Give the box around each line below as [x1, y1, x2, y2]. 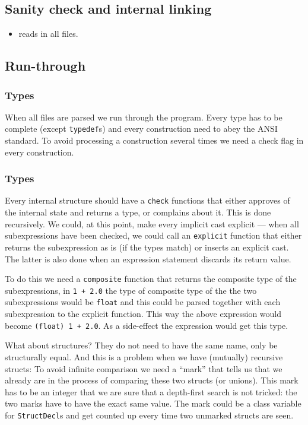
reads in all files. [18, 27, 78, 40]
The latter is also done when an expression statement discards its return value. [5, 252, 291, 265]
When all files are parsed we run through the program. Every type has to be [5, 110, 282, 123]
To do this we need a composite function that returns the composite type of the [5, 272, 297, 285]
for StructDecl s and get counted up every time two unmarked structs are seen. [5, 408, 294, 421]
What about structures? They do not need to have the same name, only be [5, 339, 278, 351]
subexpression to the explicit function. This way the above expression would [5, 307, 282, 320]
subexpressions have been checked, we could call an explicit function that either [5, 229, 302, 242]
